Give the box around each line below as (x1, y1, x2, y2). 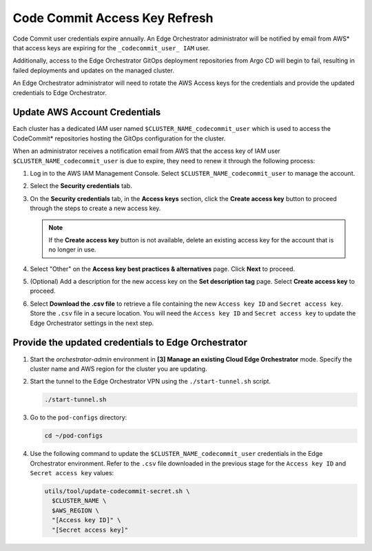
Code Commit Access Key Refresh (12, 10, 214, 25)
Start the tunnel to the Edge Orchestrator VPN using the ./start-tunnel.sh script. (30, 377, 271, 386)
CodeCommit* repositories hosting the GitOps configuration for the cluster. (12, 134, 226, 143)
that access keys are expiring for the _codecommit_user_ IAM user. (12, 43, 210, 52)
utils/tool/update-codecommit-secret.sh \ (44, 488, 190, 495)
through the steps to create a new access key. (30, 204, 161, 213)
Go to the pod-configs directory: (30, 413, 127, 422)
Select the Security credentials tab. (30, 182, 132, 190)
